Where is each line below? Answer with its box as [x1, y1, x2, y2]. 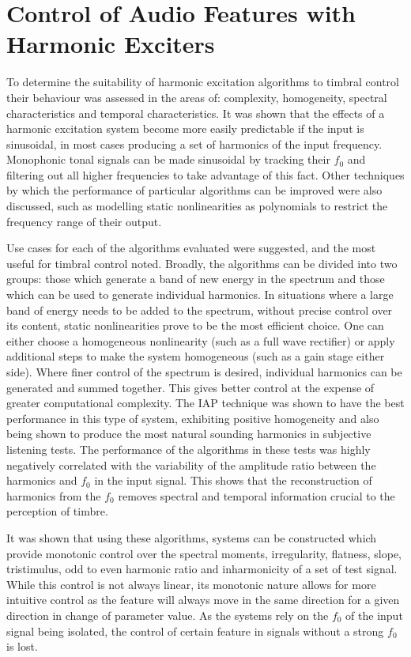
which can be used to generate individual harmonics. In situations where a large [6, 286, 394, 303]
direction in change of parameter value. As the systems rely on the [6, 606, 329, 623]
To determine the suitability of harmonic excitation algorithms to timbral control [6, 74, 399, 90]
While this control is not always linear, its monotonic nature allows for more [6, 576, 376, 592]
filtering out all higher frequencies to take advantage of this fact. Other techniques [6, 166, 405, 183]
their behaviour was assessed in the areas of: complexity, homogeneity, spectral [6, 89, 387, 105]
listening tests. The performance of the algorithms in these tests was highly [6, 440, 371, 457]
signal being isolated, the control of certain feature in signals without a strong [6, 622, 384, 639]
